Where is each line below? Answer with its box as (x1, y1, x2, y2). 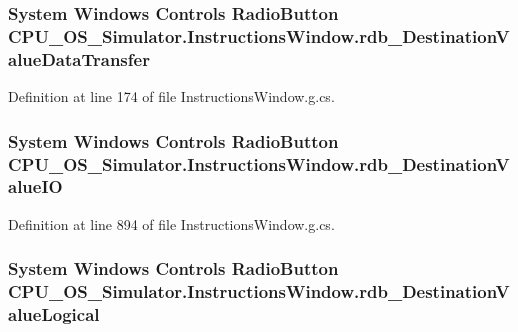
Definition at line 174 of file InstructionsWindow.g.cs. (8, 86, 335, 107)
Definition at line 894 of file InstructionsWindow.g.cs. (8, 213, 335, 234)
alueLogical (8, 302, 100, 327)
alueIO (8, 174, 63, 199)
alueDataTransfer (8, 46, 150, 71)
